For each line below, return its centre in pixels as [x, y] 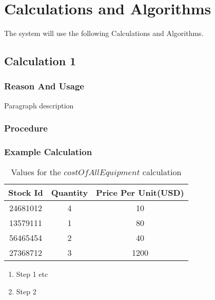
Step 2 [26, 291]
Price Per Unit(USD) [140, 193]
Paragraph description [39, 105]
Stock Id [26, 193]
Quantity [70, 193]
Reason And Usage [44, 86]
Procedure [26, 128]
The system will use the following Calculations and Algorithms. [104, 33]
